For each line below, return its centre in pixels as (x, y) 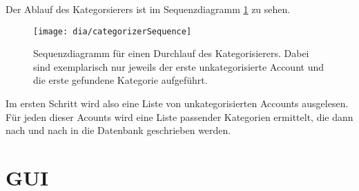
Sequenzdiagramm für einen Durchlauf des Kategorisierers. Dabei (171, 53)
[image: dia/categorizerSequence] (113, 31)
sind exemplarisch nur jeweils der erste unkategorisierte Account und (178, 66)
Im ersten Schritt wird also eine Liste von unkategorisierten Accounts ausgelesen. (177, 103)
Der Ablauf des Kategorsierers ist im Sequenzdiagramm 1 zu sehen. (148, 9)
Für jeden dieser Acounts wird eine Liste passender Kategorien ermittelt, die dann (179, 116)
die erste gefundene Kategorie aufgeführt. (120, 80)
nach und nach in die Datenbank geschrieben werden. (118, 130)
